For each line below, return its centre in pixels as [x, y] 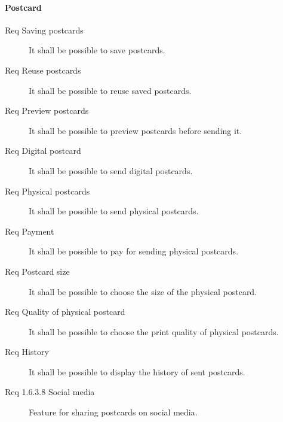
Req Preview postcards [47, 110]
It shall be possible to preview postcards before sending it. [136, 130]
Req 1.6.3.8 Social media [50, 392]
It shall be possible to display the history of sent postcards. [137, 371]
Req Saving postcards [44, 30]
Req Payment [30, 231]
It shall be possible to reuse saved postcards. [110, 90]
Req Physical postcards [47, 191]
